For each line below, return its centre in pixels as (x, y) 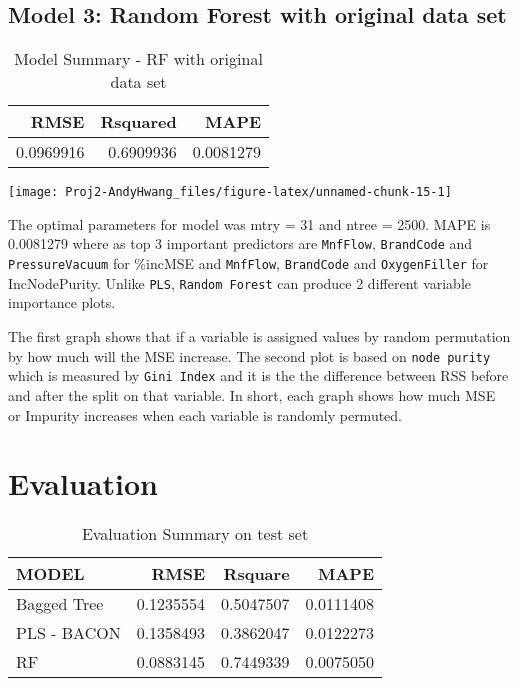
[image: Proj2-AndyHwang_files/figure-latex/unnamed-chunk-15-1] (230, 192)
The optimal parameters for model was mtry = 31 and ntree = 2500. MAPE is (249, 223)
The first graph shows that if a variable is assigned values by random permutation (259, 336)
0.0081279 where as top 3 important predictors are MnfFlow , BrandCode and (240, 243)
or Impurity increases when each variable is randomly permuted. (205, 414)
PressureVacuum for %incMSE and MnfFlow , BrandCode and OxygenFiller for (248, 263)
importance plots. (62, 302)
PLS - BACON (68, 633)
